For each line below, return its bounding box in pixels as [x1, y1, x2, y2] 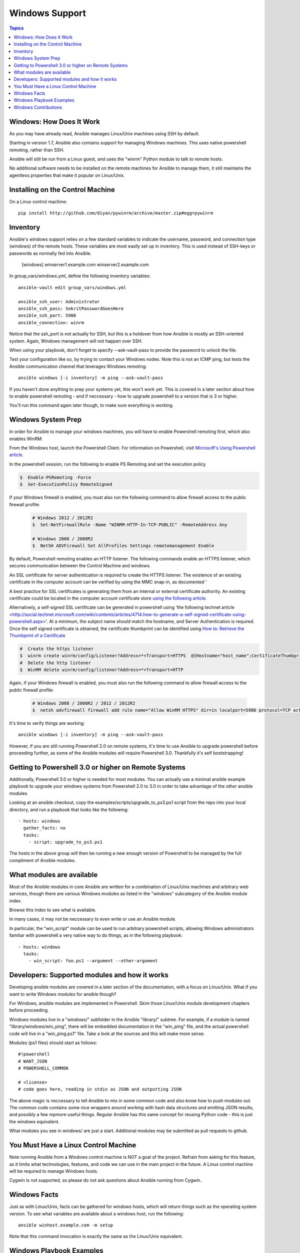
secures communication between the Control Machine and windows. [9, 563, 151, 569]
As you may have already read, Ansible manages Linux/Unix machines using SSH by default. [9, 130, 200, 136]
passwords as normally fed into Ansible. [9, 250, 92, 256]
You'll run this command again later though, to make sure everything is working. [9, 402, 174, 408]
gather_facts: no [23, 825, 66, 831]
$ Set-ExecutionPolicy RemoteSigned [19, 482, 112, 487]
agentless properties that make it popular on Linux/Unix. [9, 172, 125, 178]
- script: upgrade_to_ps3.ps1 [28, 840, 102, 845]
